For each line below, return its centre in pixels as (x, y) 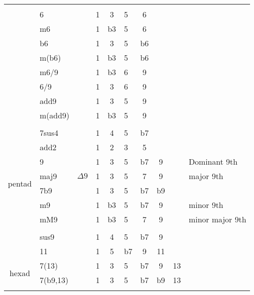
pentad (20, 183)
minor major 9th (218, 219)
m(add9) (55, 115)
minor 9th (206, 205)
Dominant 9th (213, 161)
